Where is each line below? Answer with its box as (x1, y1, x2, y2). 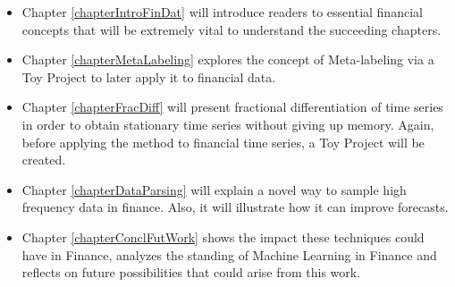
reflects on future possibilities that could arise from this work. (21, 263, 361, 282)
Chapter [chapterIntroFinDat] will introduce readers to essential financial (21, 3, 423, 21)
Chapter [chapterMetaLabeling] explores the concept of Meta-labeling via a (21, 50, 434, 69)
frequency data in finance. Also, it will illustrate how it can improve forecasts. (21, 198, 449, 216)
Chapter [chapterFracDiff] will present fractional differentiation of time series (21, 97, 443, 116)
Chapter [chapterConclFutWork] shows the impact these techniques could (21, 227, 425, 246)
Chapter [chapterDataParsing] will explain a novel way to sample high (21, 180, 407, 198)
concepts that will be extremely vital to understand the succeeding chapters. (21, 20, 442, 38)
